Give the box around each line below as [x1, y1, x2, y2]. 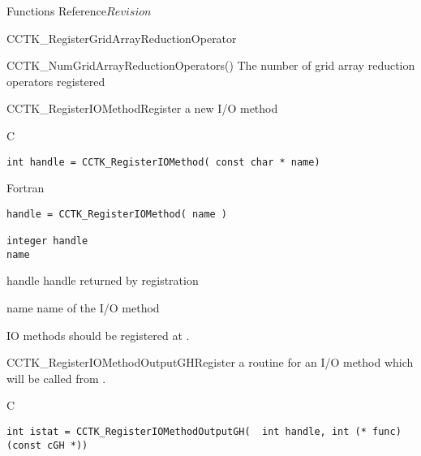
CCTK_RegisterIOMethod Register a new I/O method [6, 100, 278, 117]
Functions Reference [6, 2, 107, 19]
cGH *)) [47, 439, 88, 451]
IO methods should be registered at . [6, 326, 190, 343]
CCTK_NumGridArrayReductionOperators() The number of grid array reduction [6, 57, 415, 74]
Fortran [6, 179, 45, 196]
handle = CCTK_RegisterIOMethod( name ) [6, 208, 228, 220]
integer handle [6, 235, 88, 247]
